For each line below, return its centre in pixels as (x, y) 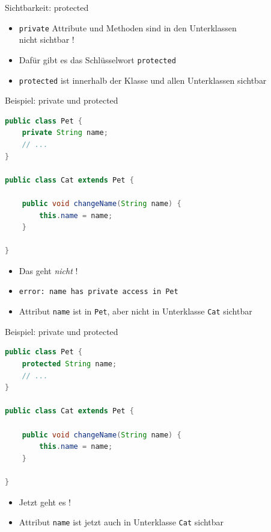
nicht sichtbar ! (47, 39)
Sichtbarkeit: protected (47, 7)
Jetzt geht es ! (45, 502)
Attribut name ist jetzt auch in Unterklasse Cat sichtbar (121, 522)
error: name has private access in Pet (99, 292)
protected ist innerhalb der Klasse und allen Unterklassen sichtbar (143, 80)
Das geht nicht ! (48, 270)
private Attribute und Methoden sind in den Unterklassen (128, 27)
